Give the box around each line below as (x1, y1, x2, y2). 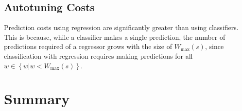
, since (205, 41, 224, 51)
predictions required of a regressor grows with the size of (4, 41, 172, 51)
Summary (4, 89, 70, 109)
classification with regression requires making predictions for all (4, 50, 193, 61)
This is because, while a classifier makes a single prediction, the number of (4, 32, 225, 42)
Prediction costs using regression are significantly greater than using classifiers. (4, 22, 239, 32)
